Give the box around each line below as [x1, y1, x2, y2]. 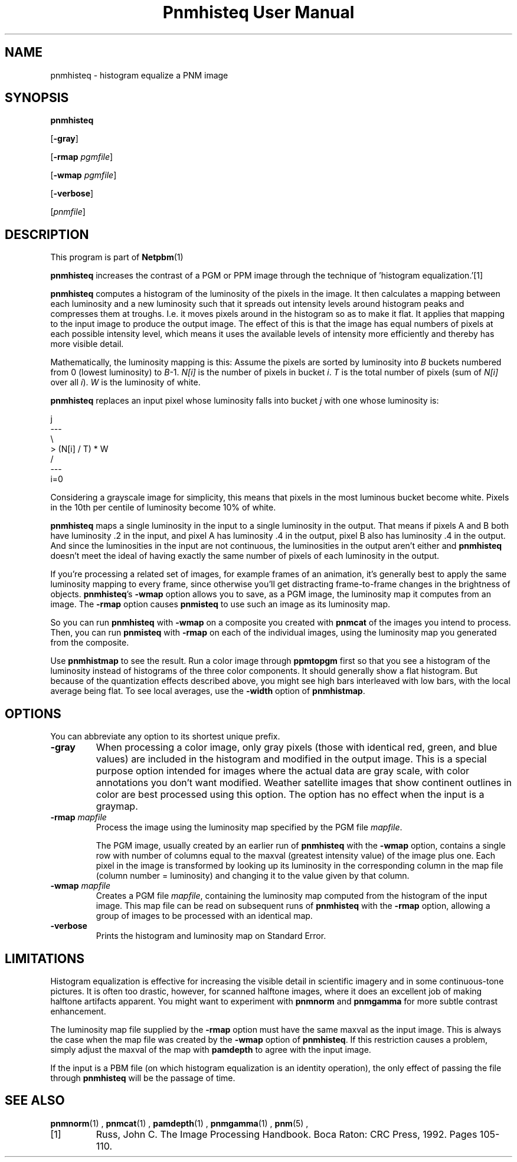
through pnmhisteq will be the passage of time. [50, 1072, 235, 1083]
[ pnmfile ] [50, 207, 86, 217]
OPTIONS [5, 706, 61, 721]
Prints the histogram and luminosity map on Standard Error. [96, 931, 326, 941]
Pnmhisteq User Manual [162, 2, 355, 22]
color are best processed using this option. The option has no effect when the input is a [96, 788, 485, 801]
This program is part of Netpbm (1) [50, 252, 184, 263]
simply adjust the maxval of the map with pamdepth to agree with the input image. [50, 1044, 371, 1055]
